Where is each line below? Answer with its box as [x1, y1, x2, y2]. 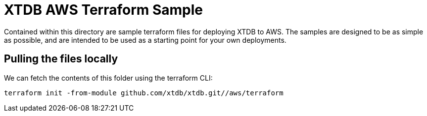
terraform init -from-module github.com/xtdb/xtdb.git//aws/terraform [4, 88, 284, 97]
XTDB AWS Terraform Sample [4, 1, 203, 18]
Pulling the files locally [4, 53, 118, 65]
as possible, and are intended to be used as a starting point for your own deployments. [4, 35, 286, 44]
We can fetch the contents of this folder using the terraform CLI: [4, 73, 213, 82]
